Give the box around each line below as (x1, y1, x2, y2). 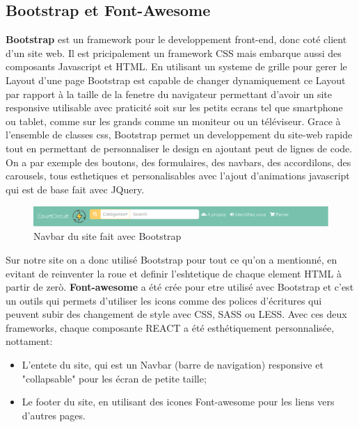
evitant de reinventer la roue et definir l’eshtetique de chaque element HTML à (6, 266, 342, 280)
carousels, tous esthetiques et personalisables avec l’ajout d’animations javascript (6, 168, 350, 183)
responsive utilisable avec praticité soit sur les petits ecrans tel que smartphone (6, 100, 343, 115)
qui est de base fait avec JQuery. (6, 182, 145, 196)
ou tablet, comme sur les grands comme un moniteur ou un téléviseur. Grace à (6, 113, 341, 128)
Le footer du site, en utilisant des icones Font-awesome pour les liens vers (22, 394, 335, 409)
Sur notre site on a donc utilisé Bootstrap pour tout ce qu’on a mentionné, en (6, 252, 337, 266)
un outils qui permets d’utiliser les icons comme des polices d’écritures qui (6, 293, 322, 307)
